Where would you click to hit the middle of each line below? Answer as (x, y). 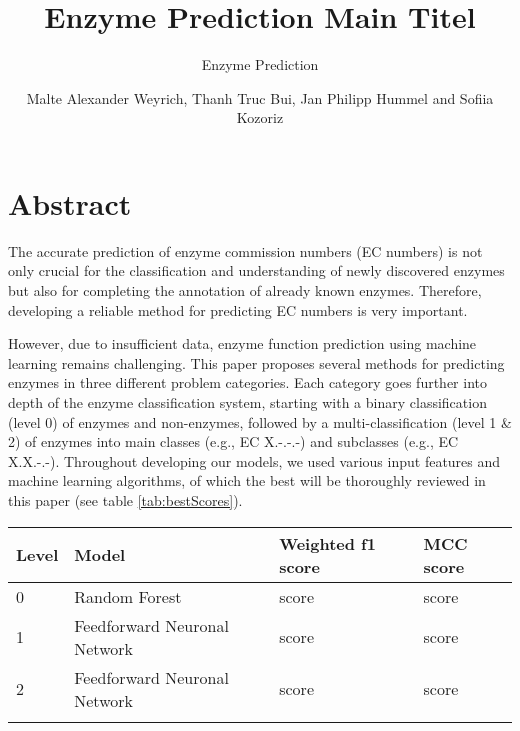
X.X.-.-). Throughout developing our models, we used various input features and (254, 460)
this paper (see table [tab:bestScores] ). (125, 499)
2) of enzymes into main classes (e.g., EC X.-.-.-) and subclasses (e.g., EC (233, 441)
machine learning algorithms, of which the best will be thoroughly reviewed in (247, 480)
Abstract (70, 202)
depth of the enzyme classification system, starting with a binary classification (247, 402)
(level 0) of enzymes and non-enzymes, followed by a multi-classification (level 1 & (260, 421)
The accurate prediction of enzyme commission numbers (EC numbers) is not (245, 250)
